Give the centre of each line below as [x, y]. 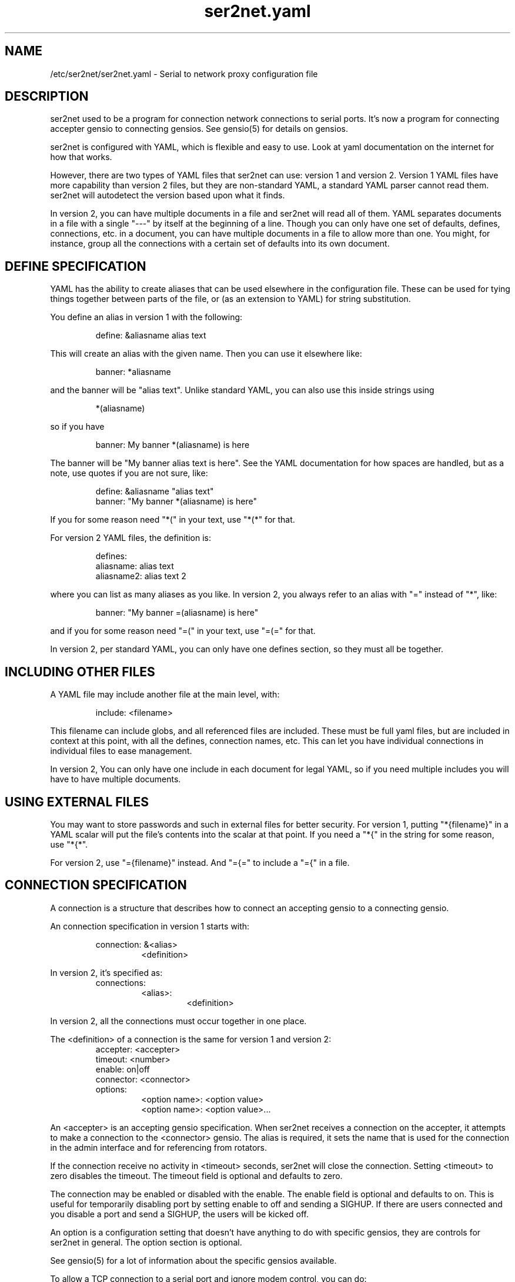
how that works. [81, 157]
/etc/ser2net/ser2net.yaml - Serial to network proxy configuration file [184, 74]
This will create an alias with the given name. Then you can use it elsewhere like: [206, 354]
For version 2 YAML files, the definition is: [131, 538]
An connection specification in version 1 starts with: [150, 926]
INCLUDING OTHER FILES [80, 672]
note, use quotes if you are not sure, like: [129, 473]
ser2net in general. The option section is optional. [146, 1242]
